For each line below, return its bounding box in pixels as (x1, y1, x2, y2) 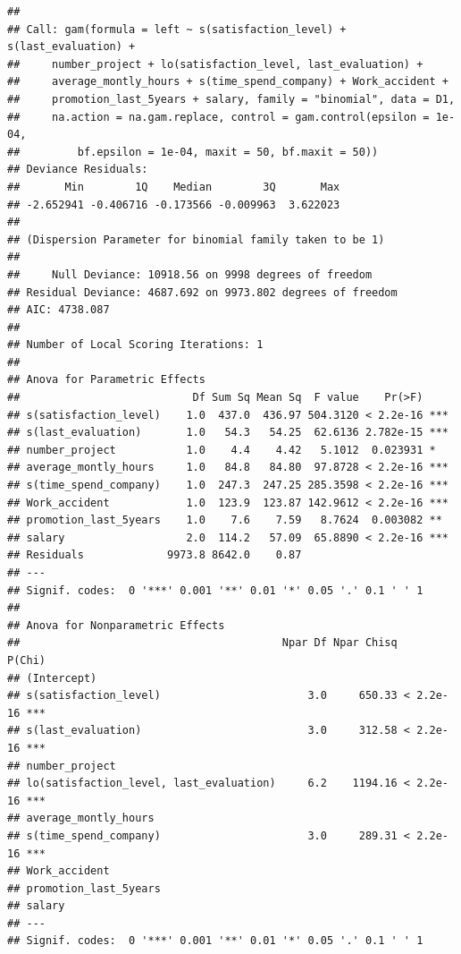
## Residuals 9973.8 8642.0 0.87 (7, 549, 302, 562)
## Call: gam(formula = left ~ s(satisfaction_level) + (7, 22, 347, 36)
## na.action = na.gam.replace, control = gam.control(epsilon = (7, 110, 430, 124)
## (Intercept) (7, 671, 97, 685)
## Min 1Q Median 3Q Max (7, 180, 340, 193)
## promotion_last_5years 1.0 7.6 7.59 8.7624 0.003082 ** (7, 514, 442, 527)
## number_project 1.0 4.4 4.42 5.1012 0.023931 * (7, 443, 436, 456)
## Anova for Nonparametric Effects (7, 618, 225, 632)
